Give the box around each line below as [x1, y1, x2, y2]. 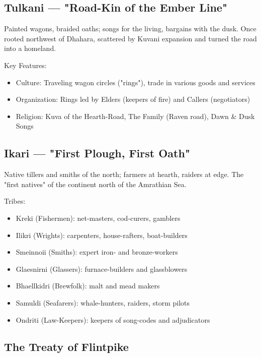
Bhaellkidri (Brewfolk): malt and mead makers [16, 280, 160, 291]
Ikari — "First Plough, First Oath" [4, 145, 190, 161]
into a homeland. [4, 43, 56, 53]
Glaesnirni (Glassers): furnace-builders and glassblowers [16, 263, 188, 274]
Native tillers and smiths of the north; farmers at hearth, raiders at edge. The [4, 169, 244, 180]
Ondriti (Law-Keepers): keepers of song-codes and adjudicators [16, 314, 210, 325]
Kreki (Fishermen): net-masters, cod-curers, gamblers [16, 212, 181, 223]
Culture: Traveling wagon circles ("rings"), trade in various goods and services [16, 77, 255, 87]
